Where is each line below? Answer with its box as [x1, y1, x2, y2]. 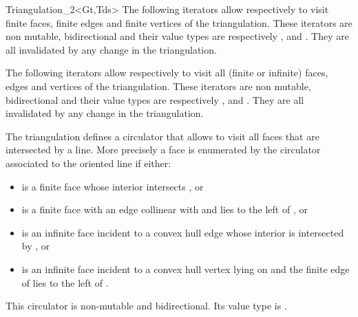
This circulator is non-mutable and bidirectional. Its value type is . [6, 298, 287, 313]
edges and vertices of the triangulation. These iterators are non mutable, [6, 78, 311, 93]
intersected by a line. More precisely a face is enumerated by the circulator [6, 142, 321, 157]
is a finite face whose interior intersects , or [21, 179, 204, 193]
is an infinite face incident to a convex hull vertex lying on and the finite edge [21, 261, 350, 276]
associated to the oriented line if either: [6, 155, 171, 170]
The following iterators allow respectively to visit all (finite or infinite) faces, [6, 65, 328, 80]
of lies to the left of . [21, 275, 109, 289]
